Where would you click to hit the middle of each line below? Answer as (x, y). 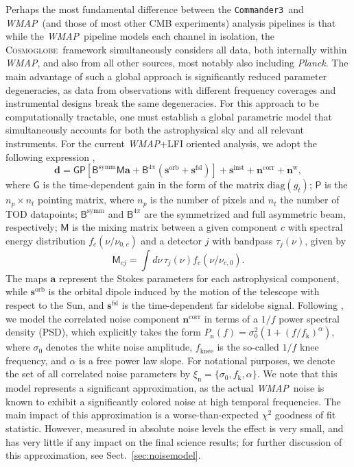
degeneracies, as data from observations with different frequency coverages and (171, 89)
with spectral (315, 227)
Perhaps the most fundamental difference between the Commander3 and (155, 9)
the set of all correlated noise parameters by (98, 374)
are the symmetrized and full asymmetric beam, (245, 213)
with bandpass (243, 240)
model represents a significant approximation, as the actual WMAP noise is (165, 388)
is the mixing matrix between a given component (175, 227)
